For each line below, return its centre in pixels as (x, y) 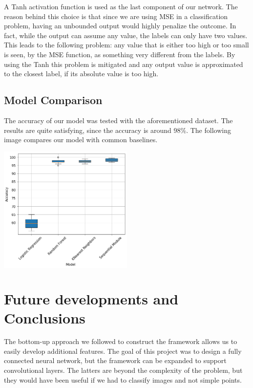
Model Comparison (53, 100)
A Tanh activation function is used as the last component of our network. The (121, 6)
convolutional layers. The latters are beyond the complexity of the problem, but (123, 370)
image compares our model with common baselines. (81, 140)
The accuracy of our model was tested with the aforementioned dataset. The (118, 120)
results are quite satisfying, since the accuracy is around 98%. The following (117, 130)
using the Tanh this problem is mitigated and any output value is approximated (124, 64)
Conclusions (45, 318)
